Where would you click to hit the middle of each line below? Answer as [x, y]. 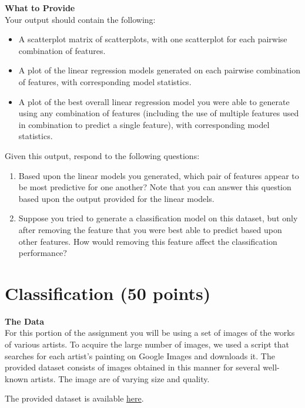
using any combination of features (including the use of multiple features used [159, 113]
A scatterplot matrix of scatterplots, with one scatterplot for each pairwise [153, 39]
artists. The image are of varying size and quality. [120, 378]
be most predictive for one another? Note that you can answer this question [155, 187]
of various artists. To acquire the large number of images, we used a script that [147, 344]
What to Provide [40, 8]
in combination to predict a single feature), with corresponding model [144, 124]
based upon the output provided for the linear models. [116, 198]
